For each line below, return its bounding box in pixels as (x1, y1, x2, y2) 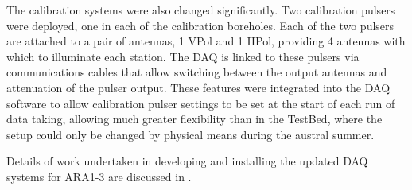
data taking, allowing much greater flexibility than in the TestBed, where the (6, 111, 383, 127)
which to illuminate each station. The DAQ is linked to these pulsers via (6, 48, 360, 64)
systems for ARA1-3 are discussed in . (6, 168, 192, 184)
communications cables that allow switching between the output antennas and (6, 64, 387, 80)
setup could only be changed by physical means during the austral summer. (6, 126, 375, 142)
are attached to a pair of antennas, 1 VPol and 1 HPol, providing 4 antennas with (6, 33, 406, 49)
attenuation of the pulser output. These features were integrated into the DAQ (6, 79, 391, 95)
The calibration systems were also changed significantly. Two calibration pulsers (6, 2, 395, 17)
